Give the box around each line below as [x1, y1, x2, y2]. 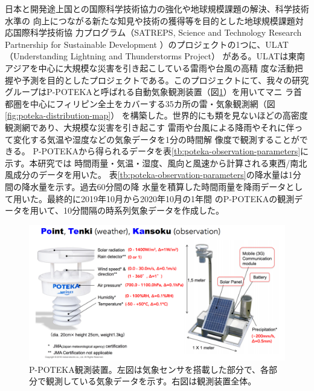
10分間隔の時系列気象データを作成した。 [63, 204, 224, 217]
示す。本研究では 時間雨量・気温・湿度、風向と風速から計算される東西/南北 [5, 156, 307, 169]
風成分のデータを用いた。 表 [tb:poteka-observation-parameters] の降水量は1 [5, 168, 293, 181]
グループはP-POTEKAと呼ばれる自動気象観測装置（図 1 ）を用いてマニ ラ [5, 85, 294, 98]
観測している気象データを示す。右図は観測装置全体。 [45, 375, 257, 387]
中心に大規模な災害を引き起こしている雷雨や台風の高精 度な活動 [38, 61, 295, 74]
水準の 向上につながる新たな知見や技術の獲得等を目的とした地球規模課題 [5, 14, 295, 27]
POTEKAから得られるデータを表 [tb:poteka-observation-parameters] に [41, 145, 309, 157]
